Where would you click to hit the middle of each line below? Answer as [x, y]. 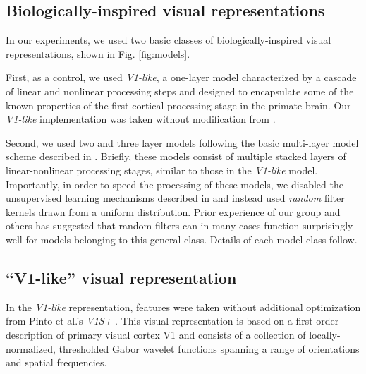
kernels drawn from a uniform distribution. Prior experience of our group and [173, 211]
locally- [325, 334]
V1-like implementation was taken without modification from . [141, 119]
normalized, [31, 348]
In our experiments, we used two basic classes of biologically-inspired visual [169, 40]
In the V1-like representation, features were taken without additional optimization [183, 307]
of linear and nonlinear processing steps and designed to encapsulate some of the [180, 91]
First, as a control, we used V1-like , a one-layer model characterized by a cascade [181, 77]
